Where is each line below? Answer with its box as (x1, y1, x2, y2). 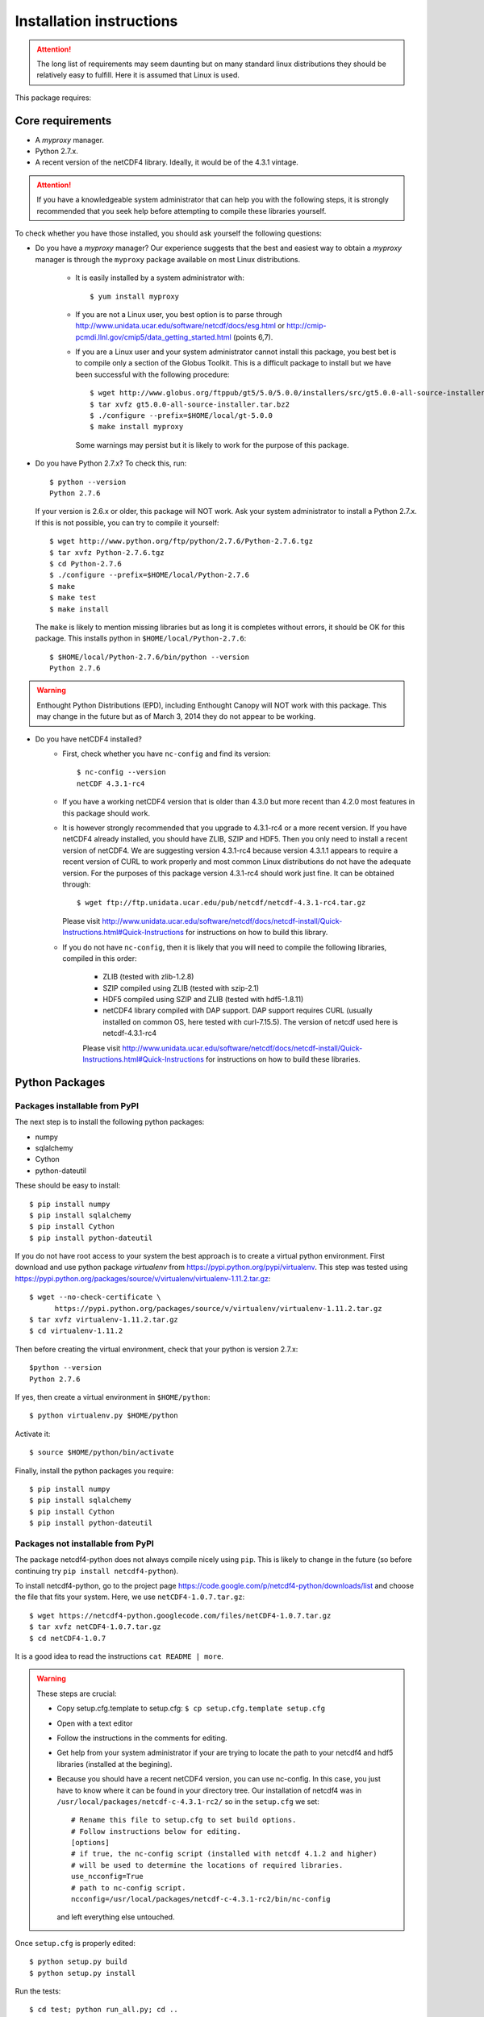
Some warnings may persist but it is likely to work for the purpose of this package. (75, 440, 349, 449)
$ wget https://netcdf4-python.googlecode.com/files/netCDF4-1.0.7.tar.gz (29, 1610, 332, 1620)
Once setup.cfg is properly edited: (15, 1938, 136, 1948)
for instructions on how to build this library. (186, 928, 328, 938)
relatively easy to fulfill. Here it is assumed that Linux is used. (36, 70, 240, 80)
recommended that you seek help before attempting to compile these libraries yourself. (36, 206, 327, 215)
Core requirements (15, 114, 112, 127)
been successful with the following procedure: (75, 370, 230, 379)
